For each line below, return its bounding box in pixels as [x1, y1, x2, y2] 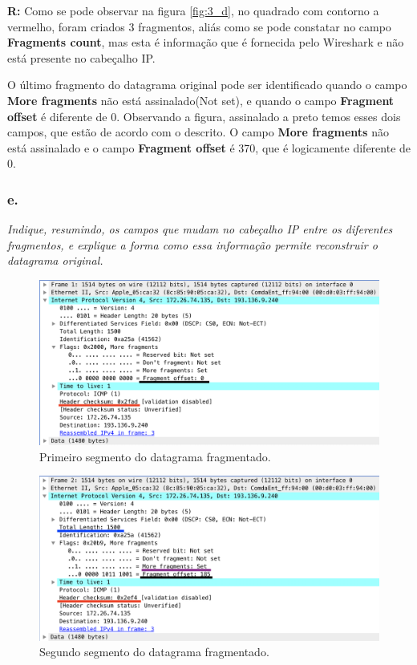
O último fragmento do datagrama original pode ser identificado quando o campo [7, 76, 407, 93]
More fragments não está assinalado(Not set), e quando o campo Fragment [7, 91, 395, 108]
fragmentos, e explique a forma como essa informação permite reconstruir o [7, 236, 378, 253]
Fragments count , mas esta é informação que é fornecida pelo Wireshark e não [7, 34, 404, 51]
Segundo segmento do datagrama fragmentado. [39, 643, 269, 660]
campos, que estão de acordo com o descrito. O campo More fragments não [7, 124, 389, 140]
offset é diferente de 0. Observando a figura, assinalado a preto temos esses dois [7, 107, 401, 124]
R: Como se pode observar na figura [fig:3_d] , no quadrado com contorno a [7, 2, 379, 18]
